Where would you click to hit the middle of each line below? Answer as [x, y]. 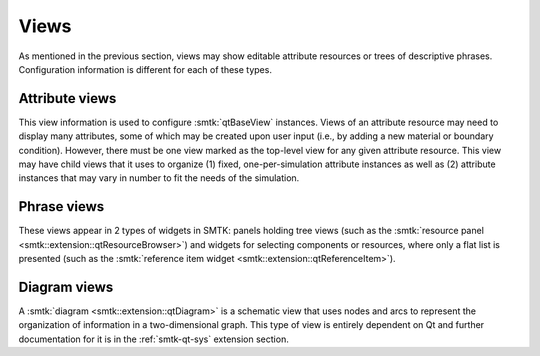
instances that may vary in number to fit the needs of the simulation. [159, 178]
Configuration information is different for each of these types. [145, 69]
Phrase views [61, 206]
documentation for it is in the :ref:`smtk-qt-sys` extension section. [153, 339]
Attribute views [67, 98]
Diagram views [66, 286]
